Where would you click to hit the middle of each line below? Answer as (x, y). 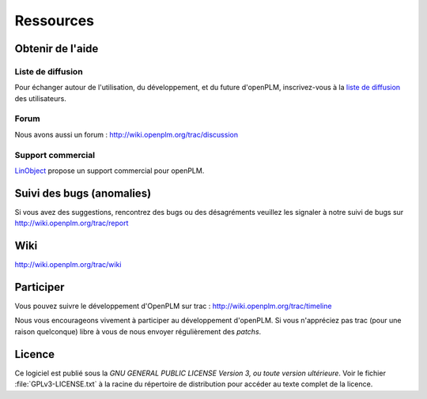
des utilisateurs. (40, 98)
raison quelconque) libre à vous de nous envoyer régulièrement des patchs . (138, 331)
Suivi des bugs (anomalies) (83, 193)
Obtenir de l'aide (57, 49)
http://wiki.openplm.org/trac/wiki (68, 265)
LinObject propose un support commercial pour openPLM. (110, 171)
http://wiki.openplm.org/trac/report (72, 223)
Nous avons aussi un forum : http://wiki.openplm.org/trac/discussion (127, 134)
